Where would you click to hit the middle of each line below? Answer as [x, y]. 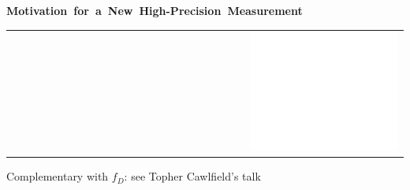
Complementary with [58, 176]
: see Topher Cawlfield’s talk [192, 176]
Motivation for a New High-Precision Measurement [155, 10]
